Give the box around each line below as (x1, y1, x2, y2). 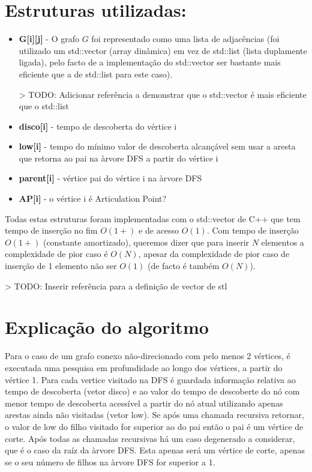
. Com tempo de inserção (206, 224, 299, 237)
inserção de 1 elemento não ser (5, 259, 117, 272)
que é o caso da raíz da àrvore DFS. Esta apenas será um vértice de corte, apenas (5, 444, 305, 456)
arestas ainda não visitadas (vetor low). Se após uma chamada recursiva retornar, (5, 408, 304, 421)
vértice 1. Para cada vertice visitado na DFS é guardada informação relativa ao (5, 373, 296, 386)
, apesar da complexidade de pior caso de (138, 247, 290, 260)
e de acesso (139, 224, 179, 237)
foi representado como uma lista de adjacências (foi (91, 32, 280, 45)
